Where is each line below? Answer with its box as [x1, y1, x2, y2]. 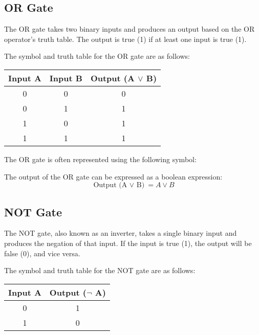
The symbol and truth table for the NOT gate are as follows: [4, 265, 196, 276]
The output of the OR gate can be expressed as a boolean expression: [4, 171, 223, 182]
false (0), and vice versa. [4, 248, 80, 258]
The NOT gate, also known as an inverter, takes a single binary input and [4, 228, 237, 238]
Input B [49, 72, 82, 84]
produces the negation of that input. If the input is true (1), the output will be [4, 237, 252, 248]
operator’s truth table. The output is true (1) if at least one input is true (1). [4, 33, 247, 44]
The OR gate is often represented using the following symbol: [4, 153, 197, 164]
